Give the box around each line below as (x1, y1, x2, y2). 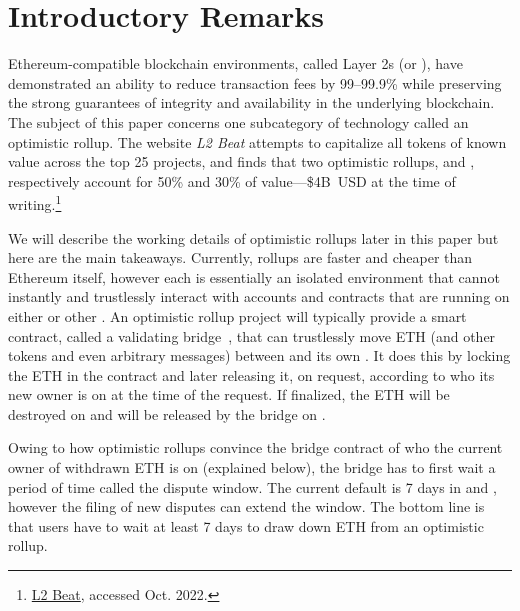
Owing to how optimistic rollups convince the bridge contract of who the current (8, 437, 503, 458)
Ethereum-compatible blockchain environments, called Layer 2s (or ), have (8, 53, 463, 74)
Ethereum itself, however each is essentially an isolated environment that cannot (8, 266, 500, 287)
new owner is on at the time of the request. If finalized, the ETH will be (8, 384, 450, 405)
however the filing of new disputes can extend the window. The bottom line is (8, 496, 485, 517)
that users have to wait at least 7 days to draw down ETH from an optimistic (8, 515, 484, 536)
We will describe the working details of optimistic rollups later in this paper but (8, 227, 499, 248)
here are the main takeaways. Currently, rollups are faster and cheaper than (8, 247, 473, 268)
